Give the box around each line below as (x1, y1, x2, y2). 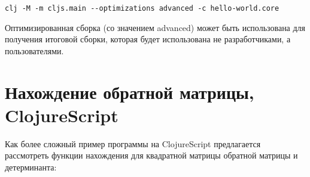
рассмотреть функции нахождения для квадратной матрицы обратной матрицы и (5, 149, 298, 162)
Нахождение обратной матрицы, (5, 79, 254, 104)
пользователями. (5, 44, 64, 57)
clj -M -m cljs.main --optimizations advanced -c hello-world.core (5, 4, 279, 13)
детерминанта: (5, 160, 57, 173)
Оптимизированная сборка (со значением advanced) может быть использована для (5, 21, 306, 33)
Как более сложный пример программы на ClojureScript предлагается (5, 137, 261, 150)
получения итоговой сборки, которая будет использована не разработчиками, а (5, 33, 291, 45)
